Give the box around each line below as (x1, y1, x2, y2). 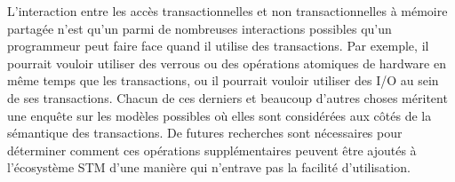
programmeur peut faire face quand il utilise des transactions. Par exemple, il (7, 36, 429, 55)
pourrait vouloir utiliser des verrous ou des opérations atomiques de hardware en (7, 53, 446, 72)
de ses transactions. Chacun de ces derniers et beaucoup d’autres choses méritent (7, 88, 448, 107)
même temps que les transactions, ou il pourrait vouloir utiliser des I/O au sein (7, 71, 439, 90)
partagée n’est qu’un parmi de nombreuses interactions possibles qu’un (7, 19, 392, 37)
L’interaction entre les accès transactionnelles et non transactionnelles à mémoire (7, 2, 448, 20)
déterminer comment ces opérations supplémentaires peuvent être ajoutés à (7, 140, 417, 159)
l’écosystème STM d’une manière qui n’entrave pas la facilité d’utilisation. (7, 158, 411, 177)
